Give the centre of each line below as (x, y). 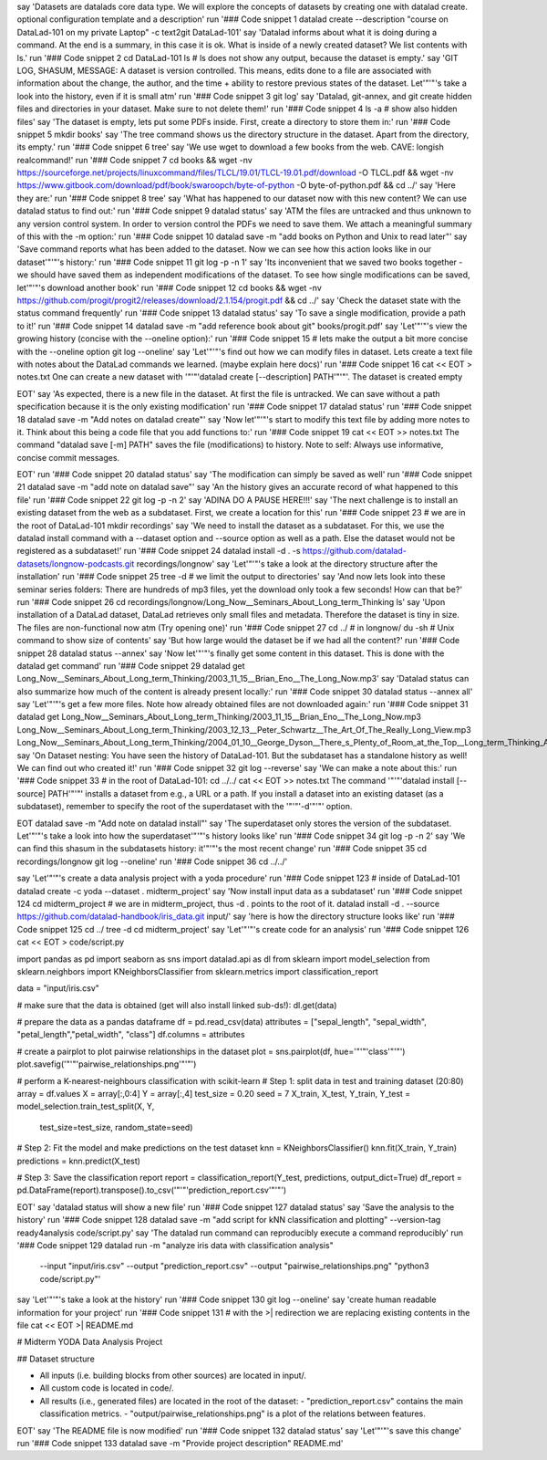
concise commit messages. (68, 457)
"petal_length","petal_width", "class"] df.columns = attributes (131, 1035)
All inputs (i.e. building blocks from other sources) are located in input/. (173, 1376)
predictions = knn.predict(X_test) (79, 1161)
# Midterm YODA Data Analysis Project (90, 1342)
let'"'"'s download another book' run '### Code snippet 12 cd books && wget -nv (170, 287)
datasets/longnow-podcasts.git (76, 563)
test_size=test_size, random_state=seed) (116, 1127)
